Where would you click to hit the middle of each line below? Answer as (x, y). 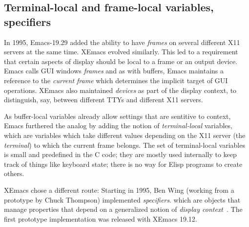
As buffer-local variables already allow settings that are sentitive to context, (117, 116)
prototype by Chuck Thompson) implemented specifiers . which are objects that (122, 199)
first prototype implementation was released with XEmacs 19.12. (101, 218)
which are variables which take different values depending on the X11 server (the (125, 135)
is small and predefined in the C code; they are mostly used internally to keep (120, 154)
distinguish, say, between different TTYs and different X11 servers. (104, 100)
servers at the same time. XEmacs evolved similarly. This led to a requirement (121, 52)
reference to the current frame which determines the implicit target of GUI (116, 80)
